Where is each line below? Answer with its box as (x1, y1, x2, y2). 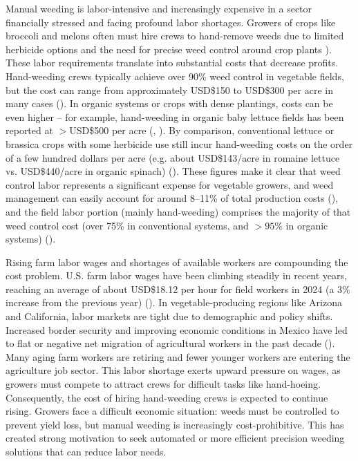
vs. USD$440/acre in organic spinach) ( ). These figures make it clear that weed (6, 164, 341, 178)
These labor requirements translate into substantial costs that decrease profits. (6, 55, 339, 70)
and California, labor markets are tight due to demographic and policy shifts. (6, 309, 333, 323)
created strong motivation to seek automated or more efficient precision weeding (6, 431, 345, 445)
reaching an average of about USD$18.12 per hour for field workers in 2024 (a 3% (6, 281, 350, 296)
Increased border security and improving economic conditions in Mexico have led (6, 322, 348, 337)
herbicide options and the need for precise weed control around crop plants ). (6, 41, 332, 56)
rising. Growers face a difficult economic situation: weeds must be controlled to (6, 404, 339, 418)
